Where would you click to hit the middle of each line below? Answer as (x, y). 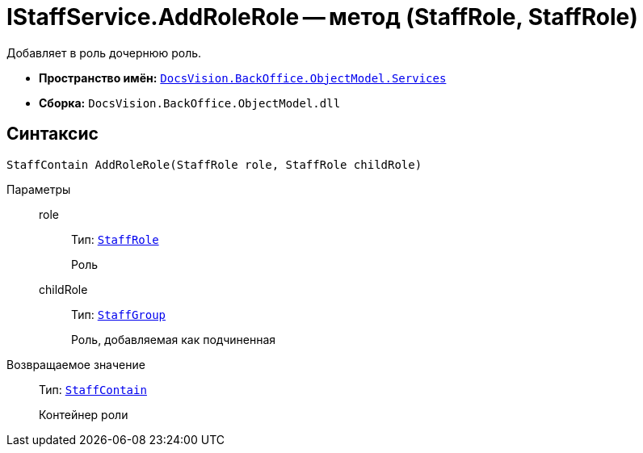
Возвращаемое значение (76, 364)
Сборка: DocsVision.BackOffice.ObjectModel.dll (190, 103)
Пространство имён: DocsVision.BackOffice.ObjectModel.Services (243, 78)
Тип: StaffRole (115, 239)
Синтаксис (53, 134)
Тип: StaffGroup (119, 314)
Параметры (39, 189)
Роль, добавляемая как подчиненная (174, 339)
